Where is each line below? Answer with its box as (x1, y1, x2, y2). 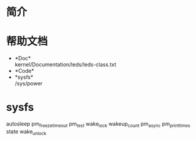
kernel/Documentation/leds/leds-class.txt (14, 61, 117, 68)
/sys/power (14, 80, 43, 87)
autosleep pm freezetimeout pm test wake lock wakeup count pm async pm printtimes (6, 120, 191, 129)
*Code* (14, 68, 34, 75)
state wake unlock (6, 128, 46, 136)
